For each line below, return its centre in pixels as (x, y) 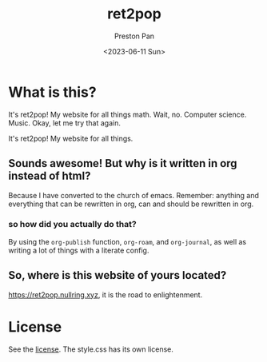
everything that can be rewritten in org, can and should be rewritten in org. (131, 204)
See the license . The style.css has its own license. (91, 349)
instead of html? (50, 176)
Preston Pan (134, 36)
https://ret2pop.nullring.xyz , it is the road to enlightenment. (106, 294)
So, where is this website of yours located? (118, 275)
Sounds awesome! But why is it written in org (123, 163)
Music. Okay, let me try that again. (65, 123)
